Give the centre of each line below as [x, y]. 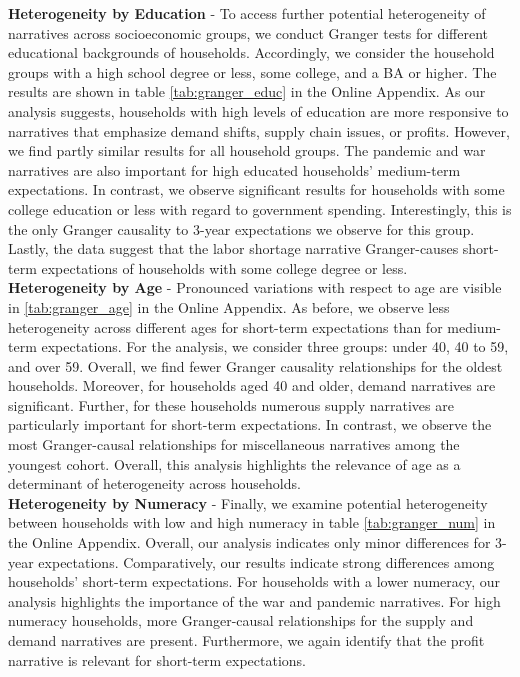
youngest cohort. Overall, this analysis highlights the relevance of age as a [234, 463]
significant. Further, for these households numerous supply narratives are [231, 404]
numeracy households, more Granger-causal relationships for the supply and [241, 620]
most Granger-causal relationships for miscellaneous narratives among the [234, 444]
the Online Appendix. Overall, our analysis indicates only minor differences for [249, 542]
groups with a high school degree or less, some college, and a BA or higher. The [252, 71]
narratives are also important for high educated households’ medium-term [234, 169]
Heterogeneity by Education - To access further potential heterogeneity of [247, 13]
